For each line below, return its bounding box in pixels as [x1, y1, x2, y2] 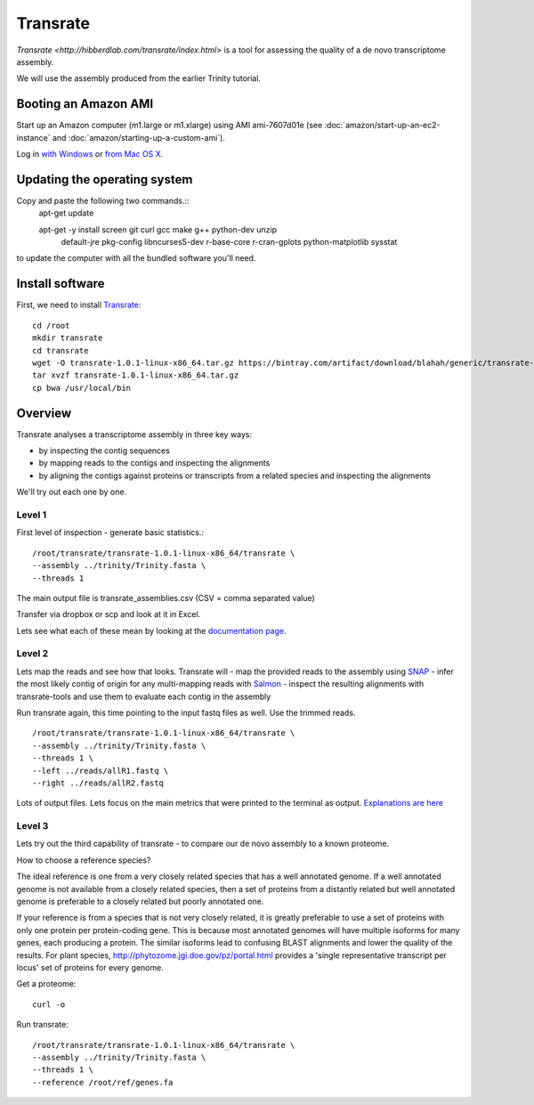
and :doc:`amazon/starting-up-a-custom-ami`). [52, 132, 226, 142]
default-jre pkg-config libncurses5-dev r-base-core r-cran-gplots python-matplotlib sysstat [61, 237, 398, 248]
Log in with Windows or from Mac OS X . [16, 149, 164, 159]
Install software [16, 276, 105, 291]
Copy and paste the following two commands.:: [16, 195, 190, 206]
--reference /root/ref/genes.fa [32, 1077, 174, 1087]
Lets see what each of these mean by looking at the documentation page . [16, 625, 287, 636]
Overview [16, 405, 72, 420]
